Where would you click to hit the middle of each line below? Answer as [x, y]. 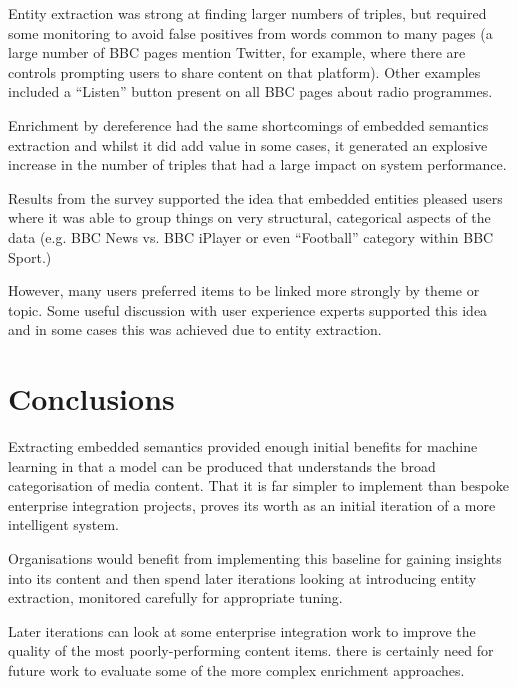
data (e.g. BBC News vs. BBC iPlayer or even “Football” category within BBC [251, 236]
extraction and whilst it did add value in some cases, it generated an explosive [248, 144]
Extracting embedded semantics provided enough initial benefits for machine [243, 446]
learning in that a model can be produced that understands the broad [222, 465]
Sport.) [30, 256]
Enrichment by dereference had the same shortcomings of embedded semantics [248, 124]
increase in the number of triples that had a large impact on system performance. [257, 164]
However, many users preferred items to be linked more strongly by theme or [244, 290]
